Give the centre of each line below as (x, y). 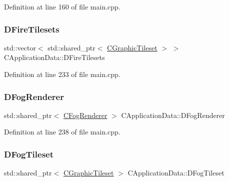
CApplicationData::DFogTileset (176, 173)
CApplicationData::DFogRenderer (173, 115)
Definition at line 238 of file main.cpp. (62, 132)
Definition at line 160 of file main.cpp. (62, 6)
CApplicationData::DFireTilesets (54, 57)
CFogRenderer (85, 115)
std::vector (20, 47)
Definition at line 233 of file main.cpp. (62, 74)
